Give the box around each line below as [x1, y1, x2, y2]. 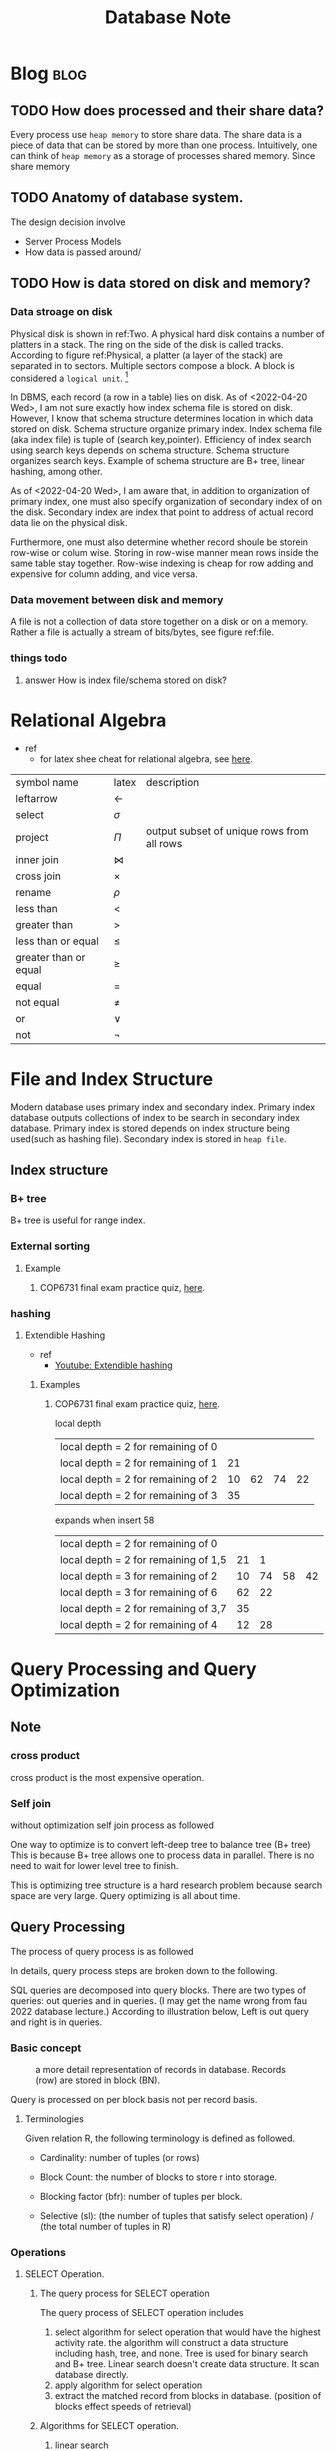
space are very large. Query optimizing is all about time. [10, 1890, 241, 1902]
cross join [15, 869, 62, 883]
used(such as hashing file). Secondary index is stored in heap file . [10, 1132, 287, 1145]
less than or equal [15, 934, 100, 948]
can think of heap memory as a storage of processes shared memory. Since [10, 150, 316, 161]
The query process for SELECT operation [39, 2287, 210, 2300]
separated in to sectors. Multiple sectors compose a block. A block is [10, 359, 295, 371]
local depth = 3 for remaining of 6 [59, 1585, 218, 1599]
